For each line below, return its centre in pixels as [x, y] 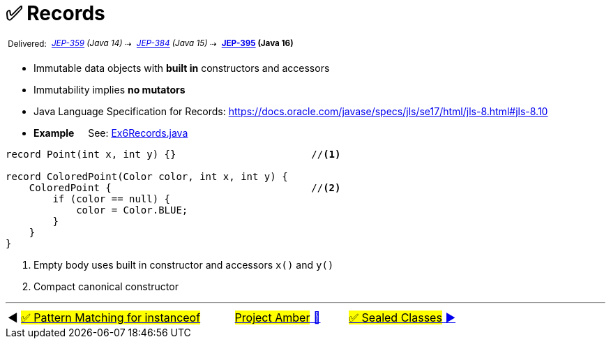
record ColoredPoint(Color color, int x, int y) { [147, 177]
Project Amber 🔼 [278, 318]
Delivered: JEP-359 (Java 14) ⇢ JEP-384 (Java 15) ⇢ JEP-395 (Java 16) [151, 44]
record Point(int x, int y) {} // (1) [173, 155]
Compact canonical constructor [106, 287]
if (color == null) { [112, 199]
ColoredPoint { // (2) [185, 188]
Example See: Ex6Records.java [111, 133]
